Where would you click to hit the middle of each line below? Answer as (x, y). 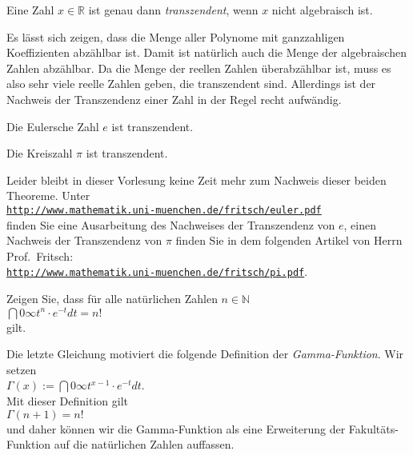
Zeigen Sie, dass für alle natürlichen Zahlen (112, 299)
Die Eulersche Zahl (53, 126)
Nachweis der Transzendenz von (84, 240)
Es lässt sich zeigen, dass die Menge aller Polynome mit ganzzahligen (176, 36)
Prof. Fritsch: (40, 255)
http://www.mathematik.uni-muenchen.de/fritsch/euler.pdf (164, 210)
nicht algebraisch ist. (322, 10)
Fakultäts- (373, 428)
